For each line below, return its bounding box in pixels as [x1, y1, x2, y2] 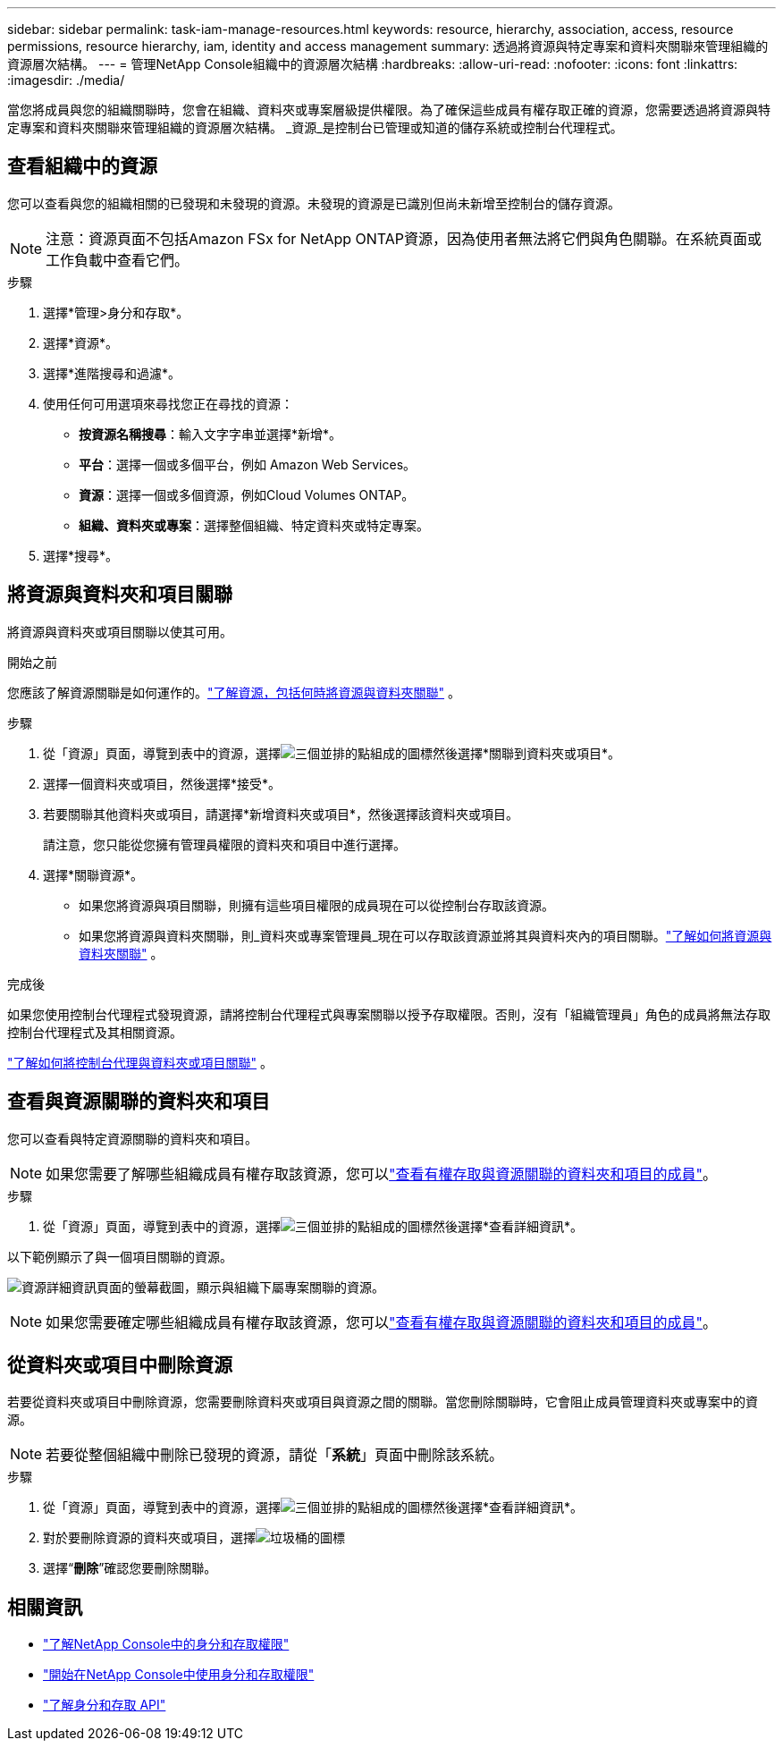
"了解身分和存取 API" [43, 1697, 166, 1713]
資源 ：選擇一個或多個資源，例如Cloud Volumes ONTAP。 [79, 486, 415, 502]
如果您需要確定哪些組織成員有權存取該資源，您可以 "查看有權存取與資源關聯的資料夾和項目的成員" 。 [46, 1313, 718, 1331]
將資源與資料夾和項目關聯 [7, 583, 232, 606]
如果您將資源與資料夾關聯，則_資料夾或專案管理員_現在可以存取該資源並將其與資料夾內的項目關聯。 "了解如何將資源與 [79, 927, 772, 943]
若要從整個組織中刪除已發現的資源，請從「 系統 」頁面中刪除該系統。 [46, 1446, 504, 1465]
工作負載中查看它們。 [46, 250, 189, 269]
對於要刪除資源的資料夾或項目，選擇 [43, 1530, 256, 1546]
